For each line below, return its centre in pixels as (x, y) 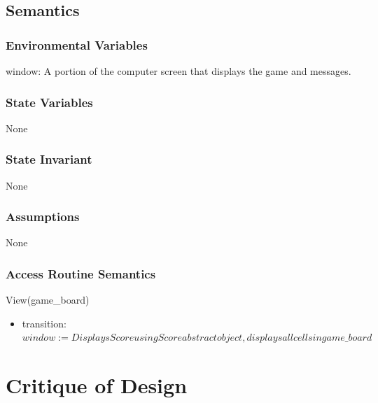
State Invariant (49, 159)
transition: (44, 323)
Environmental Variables (77, 44)
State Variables (49, 102)
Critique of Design (97, 385)
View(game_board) (48, 300)
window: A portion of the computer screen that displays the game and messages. (178, 71)
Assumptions (43, 217)
